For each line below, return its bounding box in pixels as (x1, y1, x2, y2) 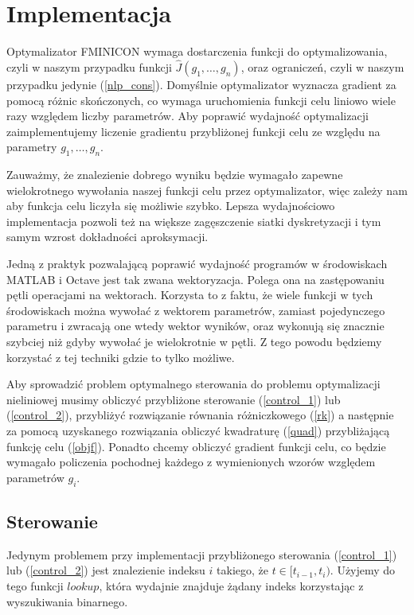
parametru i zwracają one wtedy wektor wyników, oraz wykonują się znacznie (6, 317, 385, 334)
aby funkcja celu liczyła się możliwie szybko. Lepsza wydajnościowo (6, 197, 335, 214)
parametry (6, 138, 57, 155)
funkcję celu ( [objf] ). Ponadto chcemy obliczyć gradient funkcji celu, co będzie (6, 438, 386, 454)
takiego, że (217, 562, 268, 578)
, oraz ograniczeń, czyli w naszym (240, 58, 404, 75)
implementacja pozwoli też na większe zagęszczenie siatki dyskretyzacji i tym (6, 212, 381, 229)
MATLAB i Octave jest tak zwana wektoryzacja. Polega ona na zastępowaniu (6, 271, 385, 287)
